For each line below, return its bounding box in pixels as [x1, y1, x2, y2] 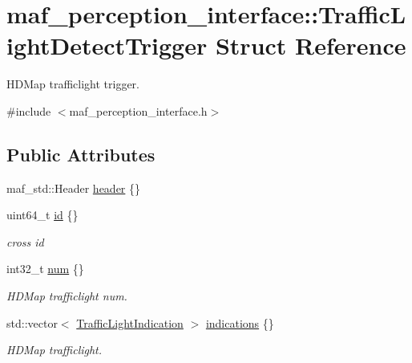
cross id [6, 233, 44, 250]
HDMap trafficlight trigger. [6, 75, 139, 92]
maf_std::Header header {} [6, 179, 141, 196]
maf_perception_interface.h [69, 102, 208, 119]
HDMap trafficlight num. [6, 288, 127, 304]
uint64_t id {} [6, 206, 79, 223]
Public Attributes [6, 141, 156, 166]
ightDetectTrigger [6, 29, 208, 62]
